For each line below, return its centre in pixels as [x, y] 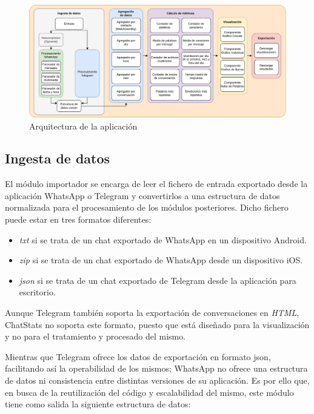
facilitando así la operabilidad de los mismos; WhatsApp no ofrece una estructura [156, 368]
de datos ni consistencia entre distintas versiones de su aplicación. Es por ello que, [157, 380]
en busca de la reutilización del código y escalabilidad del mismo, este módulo [149, 392]
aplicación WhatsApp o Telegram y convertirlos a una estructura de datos [142, 195]
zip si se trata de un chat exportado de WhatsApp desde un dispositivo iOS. [161, 260]
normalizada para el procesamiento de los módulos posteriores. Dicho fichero [147, 207]
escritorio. [37, 292]
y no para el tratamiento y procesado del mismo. [95, 336]
